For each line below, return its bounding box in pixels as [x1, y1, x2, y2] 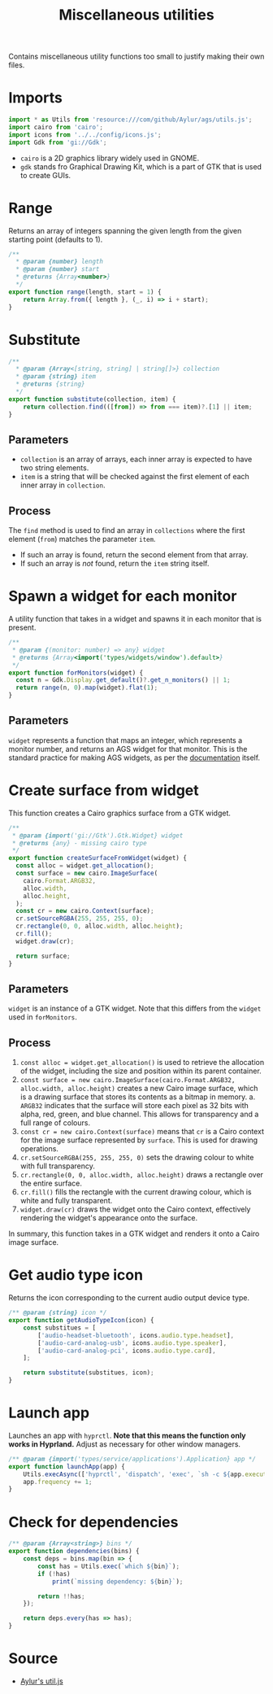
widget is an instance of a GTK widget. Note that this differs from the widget [8, 1003, 262, 1014]
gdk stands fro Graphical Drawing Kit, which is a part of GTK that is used [19, 161, 262, 172]
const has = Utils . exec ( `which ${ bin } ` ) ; [37, 1562, 180, 1570]
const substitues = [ [23, 1324, 96, 1332]
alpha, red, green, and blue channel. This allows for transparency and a [19, 1109, 259, 1120]
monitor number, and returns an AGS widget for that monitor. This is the [8, 744, 248, 753]
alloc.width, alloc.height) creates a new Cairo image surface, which [19, 1084, 258, 1094]
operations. [19, 1144, 59, 1154]
